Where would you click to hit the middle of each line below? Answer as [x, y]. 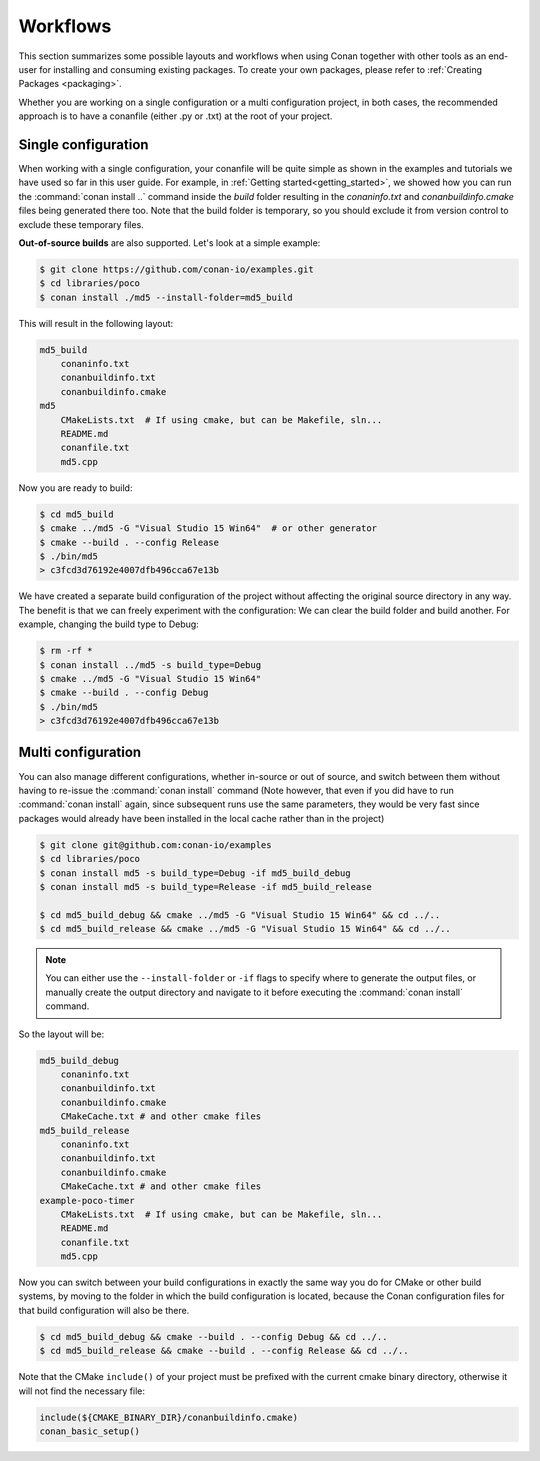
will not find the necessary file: [81, 1391]
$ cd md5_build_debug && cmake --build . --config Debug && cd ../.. [213, 1336]
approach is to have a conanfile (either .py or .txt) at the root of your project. [175, 116]
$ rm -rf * [66, 651]
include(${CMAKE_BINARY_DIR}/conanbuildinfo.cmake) [169, 1417]
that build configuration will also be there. [104, 1310]
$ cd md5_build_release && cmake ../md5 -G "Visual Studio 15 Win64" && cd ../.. [245, 929]
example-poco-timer [87, 1200]
